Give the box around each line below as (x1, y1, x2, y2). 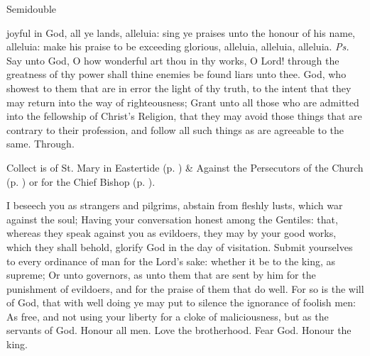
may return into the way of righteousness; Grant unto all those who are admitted (6, 94, 359, 109)
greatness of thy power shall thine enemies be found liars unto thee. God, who (6, 67, 347, 82)
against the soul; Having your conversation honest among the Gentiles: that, (6, 211, 338, 226)
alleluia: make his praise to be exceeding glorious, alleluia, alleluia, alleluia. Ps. (6, 39, 349, 54)
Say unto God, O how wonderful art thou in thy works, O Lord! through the (6, 52, 339, 67)
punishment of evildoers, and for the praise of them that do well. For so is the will (6, 281, 364, 296)
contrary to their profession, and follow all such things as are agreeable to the (6, 122, 344, 137)
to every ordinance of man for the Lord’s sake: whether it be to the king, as (6, 253, 335, 268)
